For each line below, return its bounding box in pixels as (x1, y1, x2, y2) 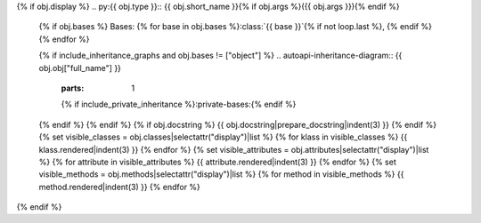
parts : (61, 83, 85, 93)
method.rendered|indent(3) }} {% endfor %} (38, 181, 200, 192)
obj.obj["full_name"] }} (38, 62, 122, 73)
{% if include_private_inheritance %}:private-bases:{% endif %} (61, 99, 297, 110)
